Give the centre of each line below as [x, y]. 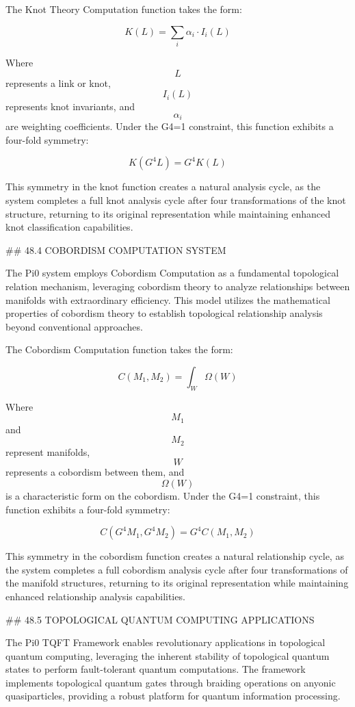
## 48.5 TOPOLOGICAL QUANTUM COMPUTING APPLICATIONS [160, 619]
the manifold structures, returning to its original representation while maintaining [177, 583]
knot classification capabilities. [69, 227]
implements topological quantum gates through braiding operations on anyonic [171, 682]
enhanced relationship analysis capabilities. [95, 596]
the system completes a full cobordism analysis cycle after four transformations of [177, 569]
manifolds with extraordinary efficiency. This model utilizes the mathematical [168, 299]
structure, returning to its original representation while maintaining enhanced [168, 213]
